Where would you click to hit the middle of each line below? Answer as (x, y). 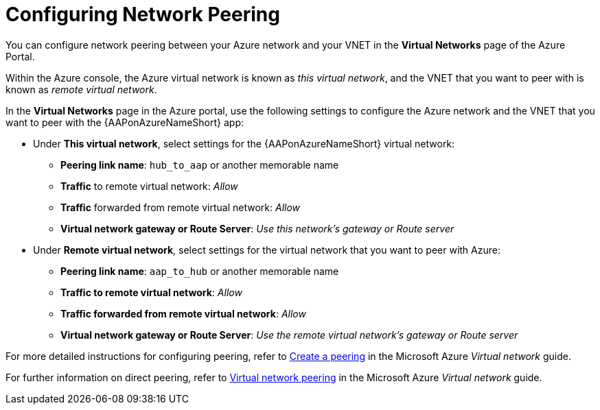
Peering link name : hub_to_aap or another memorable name (200, 165)
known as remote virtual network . (81, 89)
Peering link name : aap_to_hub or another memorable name (200, 271)
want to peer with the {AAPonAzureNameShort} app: (125, 122)
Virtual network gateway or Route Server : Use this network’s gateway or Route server (257, 228)
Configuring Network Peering (143, 14)
